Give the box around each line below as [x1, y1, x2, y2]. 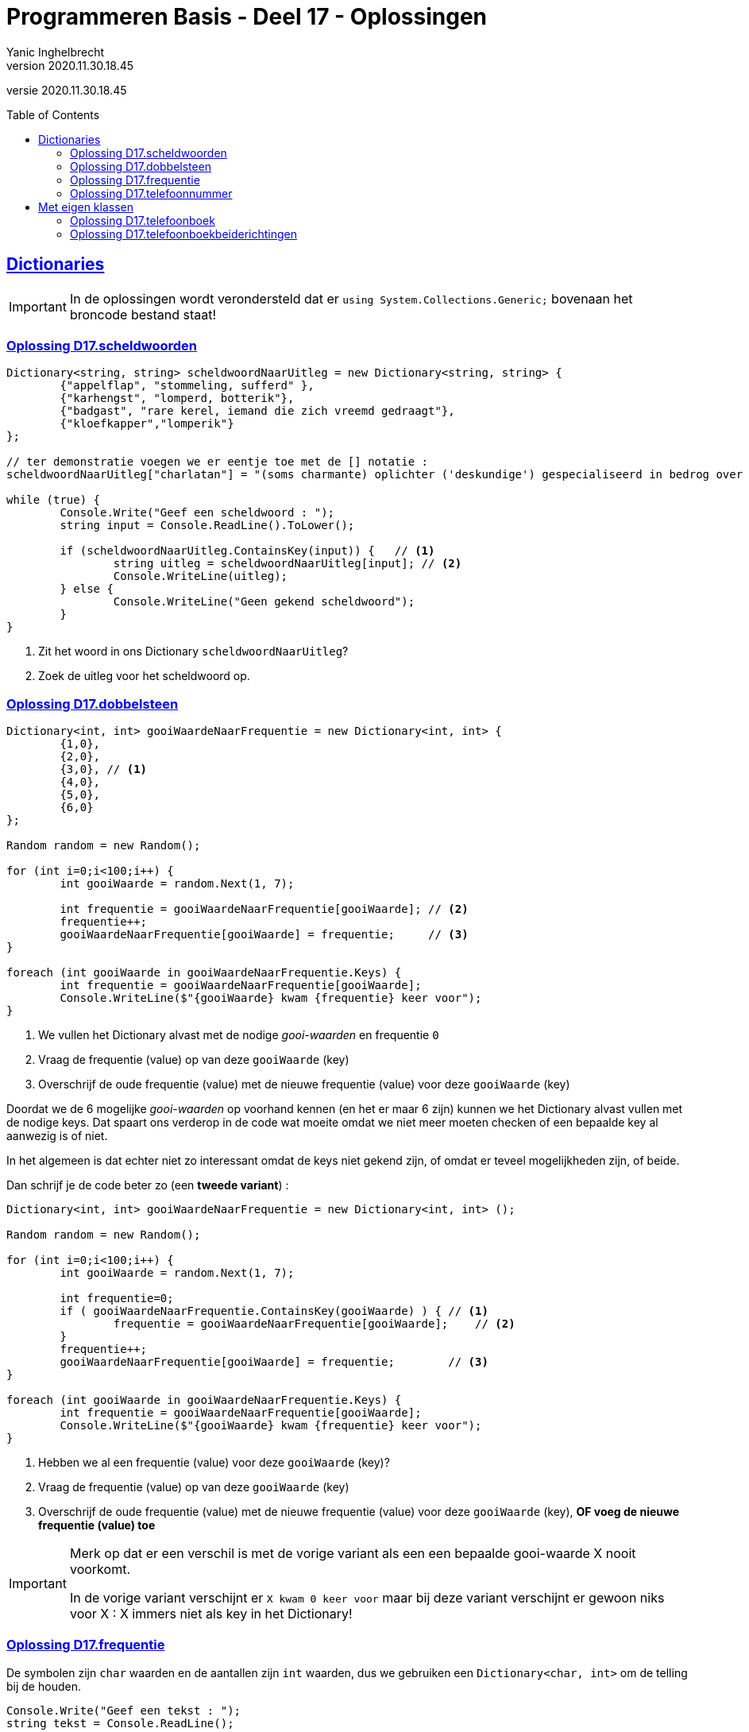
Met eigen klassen [38, 199, 133, 214]
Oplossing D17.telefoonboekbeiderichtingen [70, 226, 298, 241]
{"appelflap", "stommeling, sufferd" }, [60, 379, 315, 392]
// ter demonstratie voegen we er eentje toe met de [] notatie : [6, 455, 429, 469]
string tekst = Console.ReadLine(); [6, 1716, 234, 1730]
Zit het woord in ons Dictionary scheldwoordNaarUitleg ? [38, 644, 349, 659]
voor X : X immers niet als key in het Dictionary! [69, 1606, 353, 1622]
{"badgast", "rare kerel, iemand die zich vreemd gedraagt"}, [60, 404, 455, 418]
